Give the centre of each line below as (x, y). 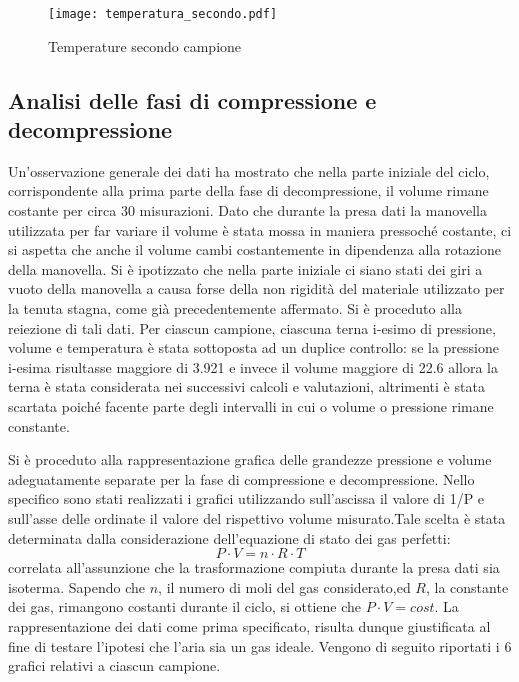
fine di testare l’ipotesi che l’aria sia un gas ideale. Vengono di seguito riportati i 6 (260, 645)
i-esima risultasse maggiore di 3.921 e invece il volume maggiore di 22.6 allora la (253, 366)
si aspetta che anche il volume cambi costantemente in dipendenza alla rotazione (254, 249)
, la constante (467, 586)
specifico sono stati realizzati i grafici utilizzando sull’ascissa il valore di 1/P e (246, 498)
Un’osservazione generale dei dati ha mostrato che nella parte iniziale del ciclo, (249, 170)
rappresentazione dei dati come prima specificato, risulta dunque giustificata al (249, 625)
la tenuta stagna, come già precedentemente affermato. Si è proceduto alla (235, 308)
